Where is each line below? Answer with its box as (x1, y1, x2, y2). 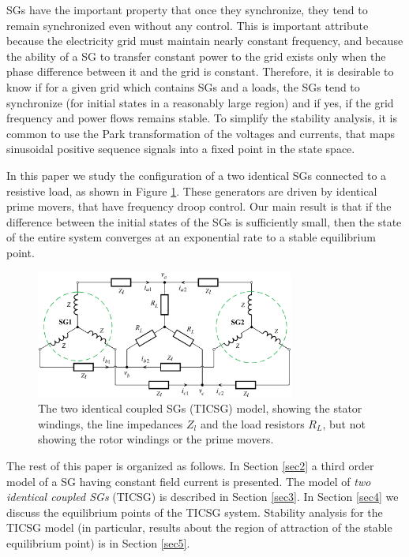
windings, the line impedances (38, 415, 183, 432)
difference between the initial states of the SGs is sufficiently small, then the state (6, 213, 402, 230)
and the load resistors (200, 415, 305, 432)
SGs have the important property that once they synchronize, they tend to (6, 2, 368, 17)
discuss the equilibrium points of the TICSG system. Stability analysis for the (6, 503, 383, 520)
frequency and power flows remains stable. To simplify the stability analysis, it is (6, 110, 398, 126)
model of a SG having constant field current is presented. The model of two (6, 473, 371, 489)
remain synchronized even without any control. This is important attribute (6, 17, 369, 33)
